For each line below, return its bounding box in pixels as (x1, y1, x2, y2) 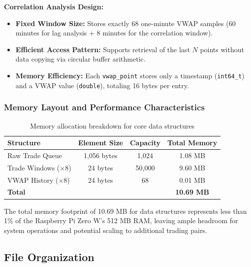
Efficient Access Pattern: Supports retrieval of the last (15, 44, 190, 54)
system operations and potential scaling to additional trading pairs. (4, 225, 207, 235)
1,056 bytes (84, 150, 118, 160)
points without (200, 44, 244, 54)
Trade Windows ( (7, 162, 60, 172)
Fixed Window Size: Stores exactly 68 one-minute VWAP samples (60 (15, 18, 236, 28)
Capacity (129, 137, 161, 148)
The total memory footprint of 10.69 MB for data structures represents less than (4, 205, 247, 216)
